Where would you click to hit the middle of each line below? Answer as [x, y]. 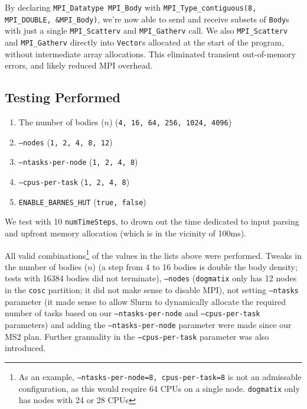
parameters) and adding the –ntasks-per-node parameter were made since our [148, 324]
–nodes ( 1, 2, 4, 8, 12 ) [66, 142]
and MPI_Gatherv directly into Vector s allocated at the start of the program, [144, 42]
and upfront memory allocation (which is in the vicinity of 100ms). [125, 233]
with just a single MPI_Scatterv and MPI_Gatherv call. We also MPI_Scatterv [146, 30]
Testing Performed [63, 97]
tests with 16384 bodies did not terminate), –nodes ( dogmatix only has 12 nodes [151, 278]
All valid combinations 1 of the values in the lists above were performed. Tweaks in [153, 254]
